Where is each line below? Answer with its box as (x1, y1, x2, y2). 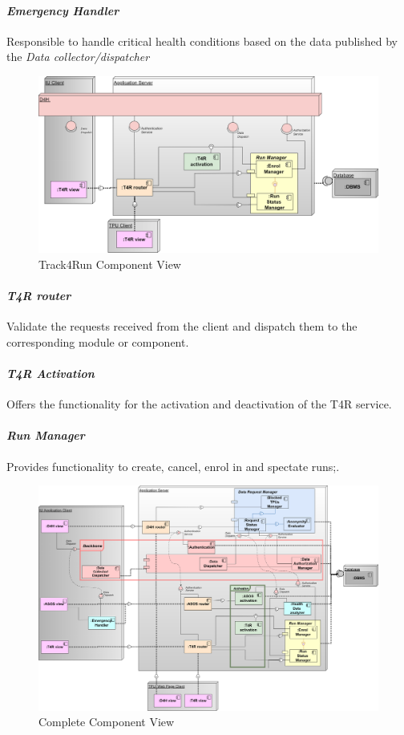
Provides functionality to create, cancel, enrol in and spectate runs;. (6, 457, 340, 474)
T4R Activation (6, 365, 95, 382)
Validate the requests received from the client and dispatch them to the (6, 318, 358, 335)
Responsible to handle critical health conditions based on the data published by (6, 32, 398, 49)
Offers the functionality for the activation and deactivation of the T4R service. (6, 396, 392, 412)
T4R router (6, 287, 71, 304)
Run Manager (6, 427, 85, 444)
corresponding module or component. (6, 333, 189, 350)
